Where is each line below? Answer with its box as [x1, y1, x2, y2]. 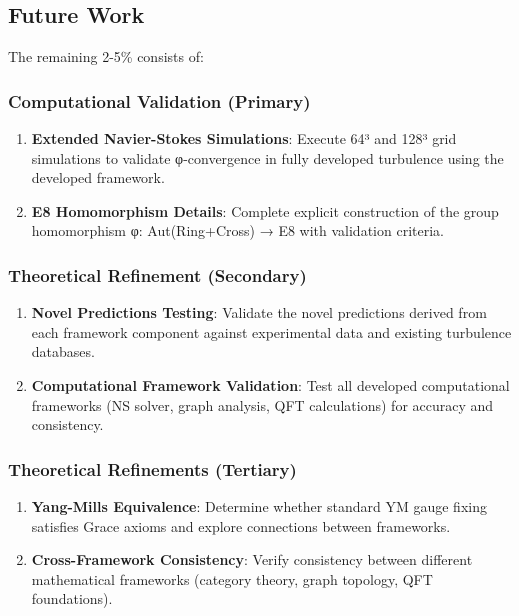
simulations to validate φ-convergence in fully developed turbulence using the [31, 147, 504, 168]
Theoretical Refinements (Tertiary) [8, 456, 297, 481]
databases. [31, 341, 95, 362]
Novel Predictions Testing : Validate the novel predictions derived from [31, 302, 487, 323]
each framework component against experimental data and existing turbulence [31, 321, 512, 342]
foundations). [31, 588, 113, 609]
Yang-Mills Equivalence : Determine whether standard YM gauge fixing [31, 495, 487, 516]
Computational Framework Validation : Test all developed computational [31, 374, 510, 395]
